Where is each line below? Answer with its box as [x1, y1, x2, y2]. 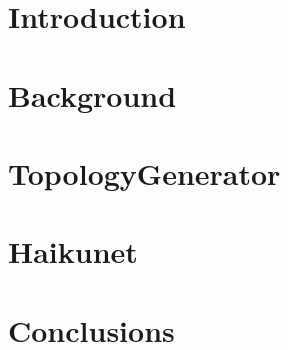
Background [8, 74, 177, 115]
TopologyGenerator [8, 152, 281, 193]
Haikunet [8, 231, 138, 272]
